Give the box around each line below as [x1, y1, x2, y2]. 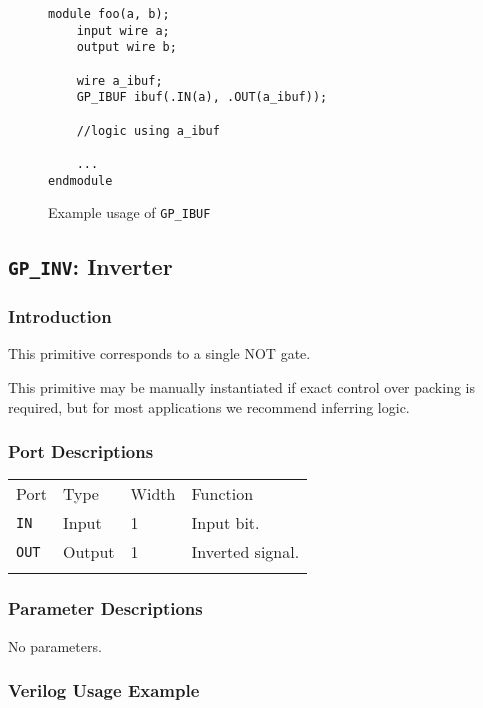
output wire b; [76, 40, 177, 55]
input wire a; [76, 23, 170, 38]
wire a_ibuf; [76, 73, 163, 88]
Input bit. [191, 511, 260, 535]
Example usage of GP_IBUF [48, 202, 211, 223]
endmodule [48, 173, 113, 188]
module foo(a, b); [48, 7, 170, 21]
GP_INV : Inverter [8, 251, 173, 282]
